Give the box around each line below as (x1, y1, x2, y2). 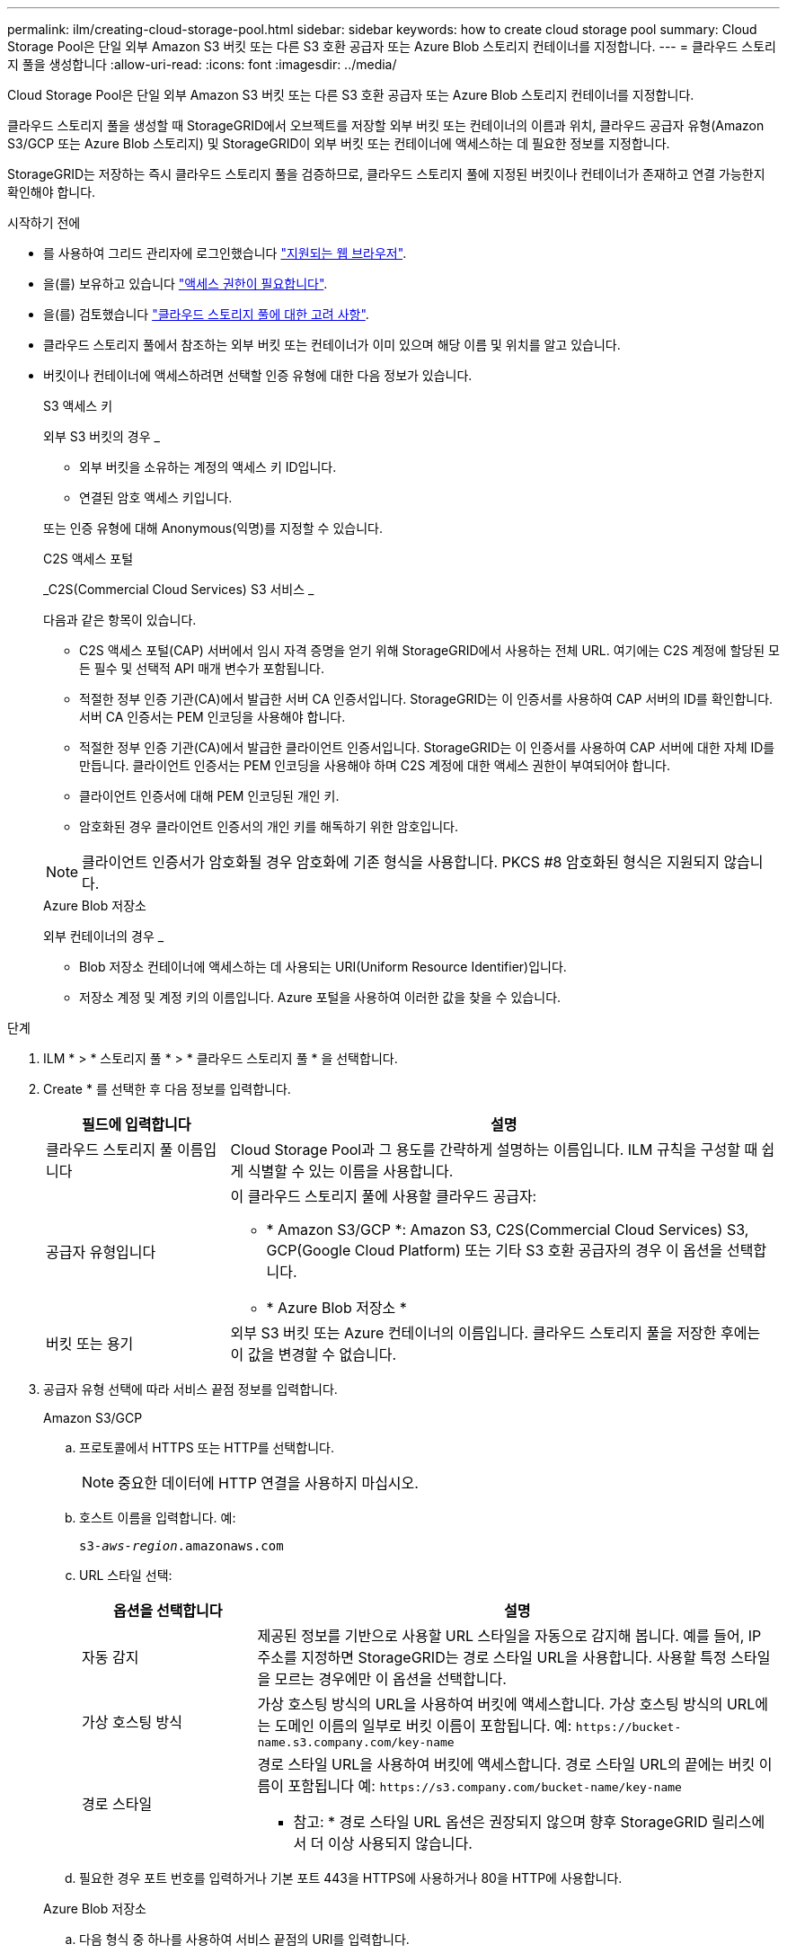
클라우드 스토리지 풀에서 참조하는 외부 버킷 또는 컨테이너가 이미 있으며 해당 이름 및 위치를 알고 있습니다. (43, 337, 621, 352)
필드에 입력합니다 (81, 1115, 191, 1133)
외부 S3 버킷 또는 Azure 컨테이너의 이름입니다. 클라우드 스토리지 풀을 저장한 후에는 (230, 1324, 761, 1342)
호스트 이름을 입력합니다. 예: (79, 1510, 236, 1525)
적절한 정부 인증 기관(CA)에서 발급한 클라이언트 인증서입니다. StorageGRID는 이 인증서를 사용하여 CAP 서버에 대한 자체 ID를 (79, 740, 775, 755)
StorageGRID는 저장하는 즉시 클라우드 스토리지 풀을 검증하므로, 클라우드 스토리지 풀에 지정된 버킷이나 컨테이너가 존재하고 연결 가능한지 (7, 166, 765, 182)
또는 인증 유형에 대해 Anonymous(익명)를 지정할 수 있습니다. (43, 520, 383, 536)
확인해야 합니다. (7, 184, 96, 200)
